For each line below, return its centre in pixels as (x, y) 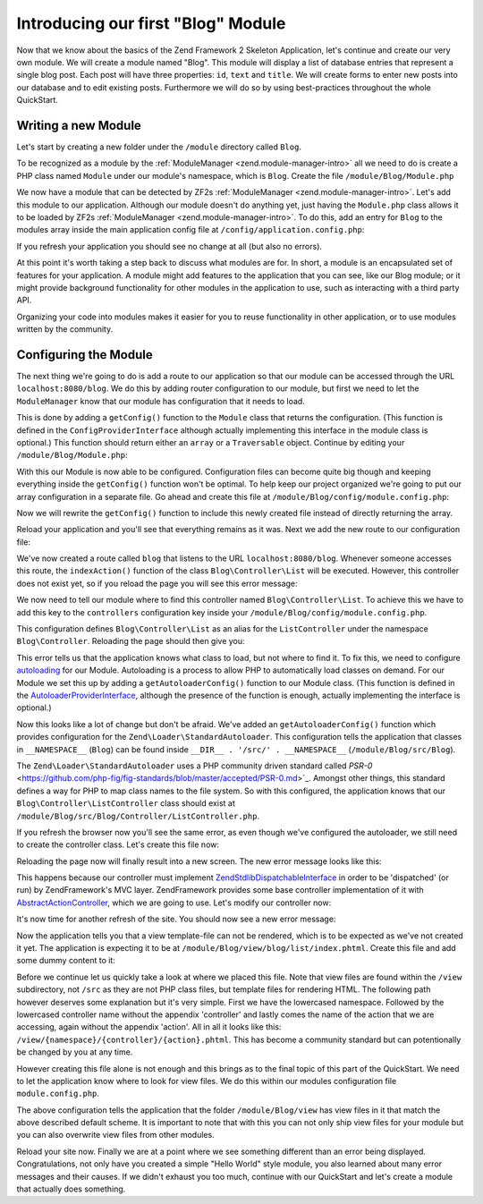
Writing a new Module (79, 125)
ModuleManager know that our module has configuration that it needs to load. (161, 401)
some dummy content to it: (66, 961)
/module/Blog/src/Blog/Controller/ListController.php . (138, 816)
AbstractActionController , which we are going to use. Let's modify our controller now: (174, 903)
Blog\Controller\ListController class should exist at (126, 803)
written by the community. (65, 329)
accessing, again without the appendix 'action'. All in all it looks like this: (149, 1027)
